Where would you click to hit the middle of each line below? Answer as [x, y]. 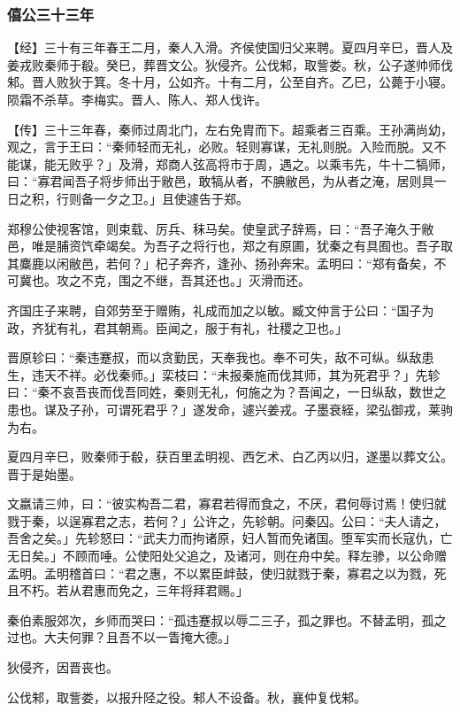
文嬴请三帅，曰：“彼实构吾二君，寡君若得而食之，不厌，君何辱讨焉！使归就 [227, 503]
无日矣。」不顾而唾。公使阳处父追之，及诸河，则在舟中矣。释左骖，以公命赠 [227, 556]
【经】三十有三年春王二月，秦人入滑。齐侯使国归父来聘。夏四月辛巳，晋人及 [230, 47]
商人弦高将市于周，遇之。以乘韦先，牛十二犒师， [310, 163]
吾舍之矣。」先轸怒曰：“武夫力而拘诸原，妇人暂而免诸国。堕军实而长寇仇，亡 [230, 538]
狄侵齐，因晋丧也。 [63, 667]
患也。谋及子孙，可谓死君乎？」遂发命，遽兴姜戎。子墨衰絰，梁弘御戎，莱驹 [230, 409]
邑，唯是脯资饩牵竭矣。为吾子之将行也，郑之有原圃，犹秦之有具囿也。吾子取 [230, 246]
